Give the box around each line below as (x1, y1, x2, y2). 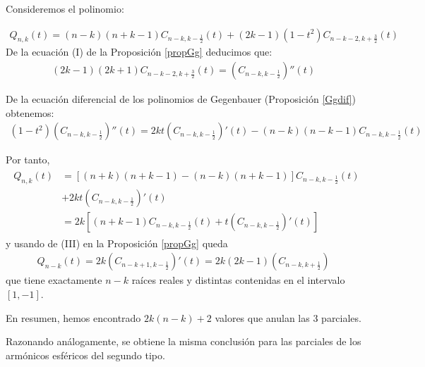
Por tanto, (6, 152, 50, 167)
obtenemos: (6, 105, 54, 120)
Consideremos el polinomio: (6, 1, 124, 15)
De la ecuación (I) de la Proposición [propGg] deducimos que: (6, 44, 273, 59)
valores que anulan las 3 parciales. (215, 310, 361, 325)
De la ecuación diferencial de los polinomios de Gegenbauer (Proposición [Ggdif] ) (6, 92, 357, 106)
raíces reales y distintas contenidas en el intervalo (131, 273, 345, 287)
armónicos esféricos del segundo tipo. (6, 347, 165, 362)
